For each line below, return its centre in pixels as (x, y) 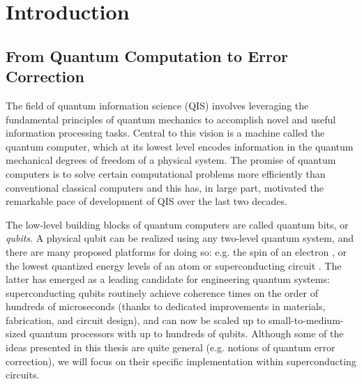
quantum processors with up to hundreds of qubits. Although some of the (187, 333)
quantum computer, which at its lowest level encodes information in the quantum (180, 146)
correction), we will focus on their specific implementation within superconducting (181, 361)
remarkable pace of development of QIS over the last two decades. (146, 201)
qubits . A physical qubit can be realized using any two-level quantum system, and (180, 238)
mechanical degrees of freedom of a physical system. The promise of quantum (171, 160)
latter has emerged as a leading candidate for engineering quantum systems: (168, 279)
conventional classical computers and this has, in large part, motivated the (165, 187)
